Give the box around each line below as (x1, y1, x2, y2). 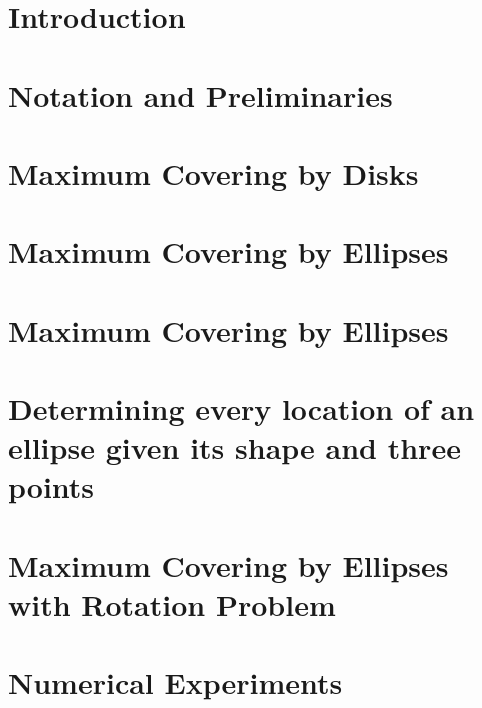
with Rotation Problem (8, 584, 336, 624)
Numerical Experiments (8, 662, 343, 703)
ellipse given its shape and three (8, 427, 461, 468)
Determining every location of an (8, 388, 475, 429)
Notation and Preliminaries (8, 74, 393, 115)
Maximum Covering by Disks (8, 152, 419, 193)
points (8, 466, 95, 507)
